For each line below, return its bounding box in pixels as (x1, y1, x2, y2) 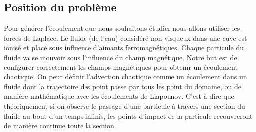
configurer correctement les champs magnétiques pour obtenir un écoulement (4, 62, 238, 72)
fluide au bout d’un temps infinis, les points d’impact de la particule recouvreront (4, 110, 253, 121)
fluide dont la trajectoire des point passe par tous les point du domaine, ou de (4, 81, 241, 91)
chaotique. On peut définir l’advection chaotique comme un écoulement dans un (4, 71, 247, 82)
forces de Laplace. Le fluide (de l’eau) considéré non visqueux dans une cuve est (4, 32, 247, 43)
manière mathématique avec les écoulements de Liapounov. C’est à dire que (4, 91, 234, 101)
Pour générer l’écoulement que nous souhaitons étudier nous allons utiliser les (4, 23, 240, 33)
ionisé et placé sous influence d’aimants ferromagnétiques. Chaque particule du (4, 42, 244, 53)
